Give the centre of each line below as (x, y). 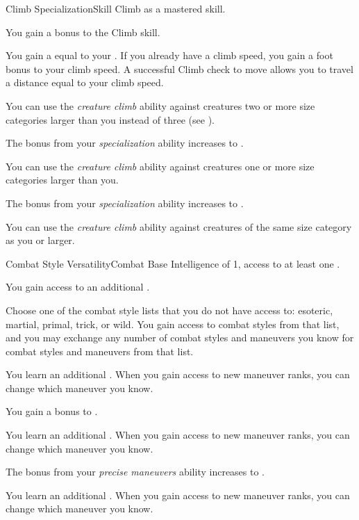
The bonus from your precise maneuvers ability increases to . (135, 472)
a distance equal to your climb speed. (85, 82)
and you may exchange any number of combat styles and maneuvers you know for (180, 338)
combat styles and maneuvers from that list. (100, 351)
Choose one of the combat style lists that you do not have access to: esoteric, (169, 310)
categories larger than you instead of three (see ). (110, 119)
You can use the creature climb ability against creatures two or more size (160, 105)
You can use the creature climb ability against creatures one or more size (160, 166)
